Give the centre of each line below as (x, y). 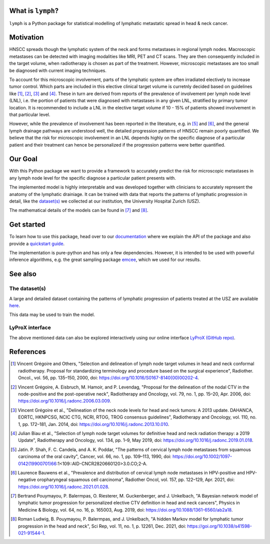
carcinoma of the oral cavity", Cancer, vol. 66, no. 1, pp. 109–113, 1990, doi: (95, 456)
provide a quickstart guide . (37, 243)
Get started (27, 225)
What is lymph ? (34, 11)
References (27, 352)
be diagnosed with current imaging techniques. (58, 70)
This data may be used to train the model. (52, 314)
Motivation (26, 37)
